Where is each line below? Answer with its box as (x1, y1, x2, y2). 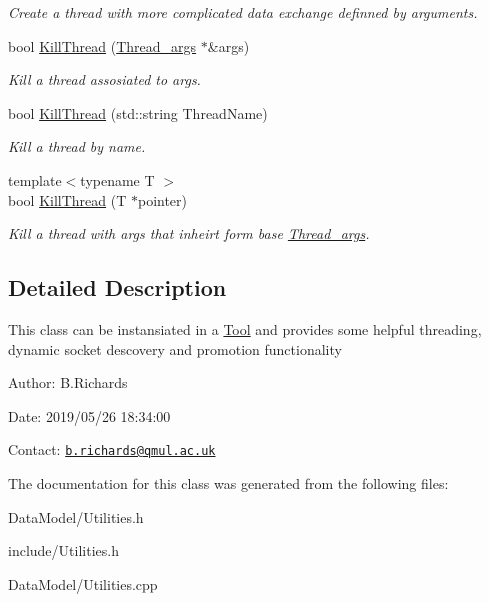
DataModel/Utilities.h (8, 506, 144, 527)
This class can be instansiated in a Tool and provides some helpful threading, (8, 318, 482, 339)
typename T (80, 169, 155, 190)
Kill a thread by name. (8, 136, 146, 157)
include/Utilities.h (8, 540, 119, 561)
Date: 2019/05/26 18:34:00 (8, 405, 171, 426)
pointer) (137, 189, 188, 210)
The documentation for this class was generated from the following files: (8, 472, 449, 493)
